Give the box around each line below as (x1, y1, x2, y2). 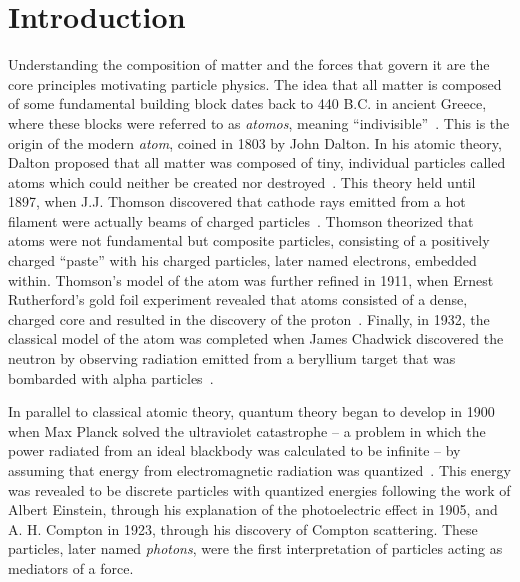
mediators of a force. (8, 557, 134, 578)
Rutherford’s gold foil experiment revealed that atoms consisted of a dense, (8, 289, 468, 310)
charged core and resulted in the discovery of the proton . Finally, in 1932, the (8, 308, 490, 329)
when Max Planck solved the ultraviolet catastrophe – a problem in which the (8, 420, 486, 441)
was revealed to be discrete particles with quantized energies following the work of (8, 479, 511, 500)
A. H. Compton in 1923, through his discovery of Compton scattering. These (8, 518, 478, 539)
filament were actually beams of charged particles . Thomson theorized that (8, 210, 474, 231)
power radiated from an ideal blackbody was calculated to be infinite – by (8, 440, 461, 461)
